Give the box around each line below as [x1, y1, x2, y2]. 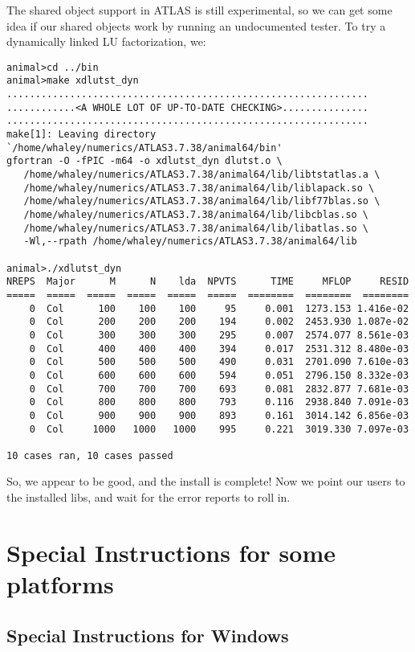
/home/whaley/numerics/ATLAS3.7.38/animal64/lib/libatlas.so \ [23, 222, 369, 234]
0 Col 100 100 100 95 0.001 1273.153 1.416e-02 [29, 302, 409, 314]
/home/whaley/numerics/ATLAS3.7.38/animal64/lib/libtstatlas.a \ [23, 169, 380, 181]
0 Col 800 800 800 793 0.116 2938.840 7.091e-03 [29, 396, 409, 408]
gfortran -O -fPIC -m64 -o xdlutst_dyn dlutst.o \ [6, 155, 283, 167]
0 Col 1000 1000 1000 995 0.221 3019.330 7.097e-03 [29, 423, 409, 435]
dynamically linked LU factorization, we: [6, 33, 206, 50]
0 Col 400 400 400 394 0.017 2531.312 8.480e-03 [29, 342, 409, 355]
